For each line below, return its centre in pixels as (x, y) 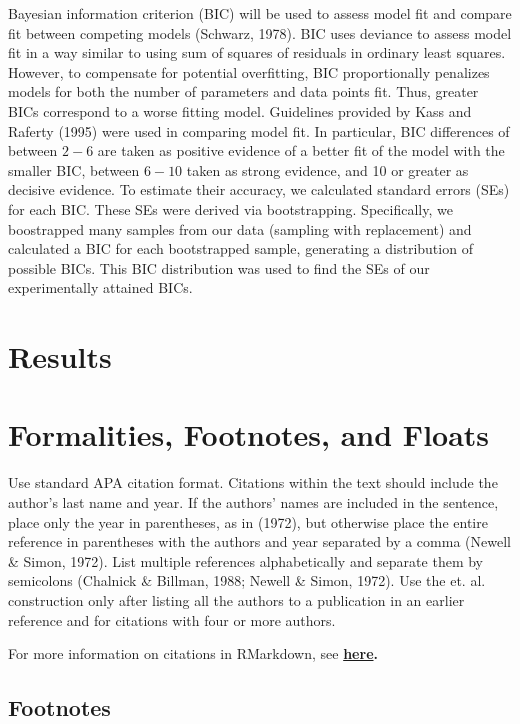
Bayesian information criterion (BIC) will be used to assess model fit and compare (260, 13)
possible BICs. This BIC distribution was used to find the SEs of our (219, 267)
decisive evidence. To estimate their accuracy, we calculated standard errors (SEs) (259, 189)
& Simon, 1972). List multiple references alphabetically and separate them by (245, 560)
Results (60, 356)
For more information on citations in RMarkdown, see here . (193, 653)
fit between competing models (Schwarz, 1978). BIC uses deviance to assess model (260, 32)
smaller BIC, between (74, 169)
